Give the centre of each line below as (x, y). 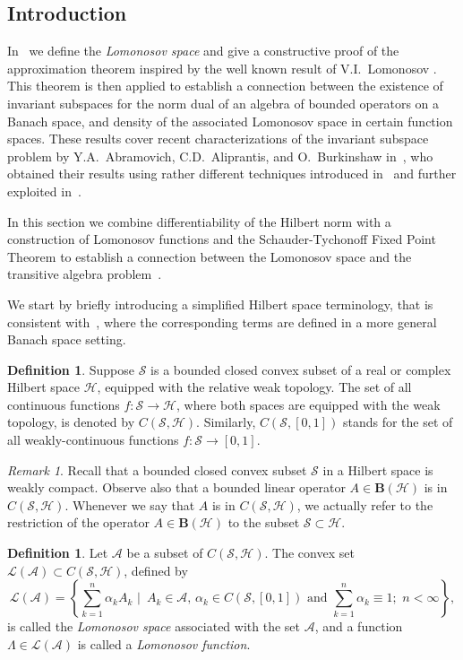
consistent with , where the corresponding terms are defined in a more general (222, 321)
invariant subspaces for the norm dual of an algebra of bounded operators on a (223, 103)
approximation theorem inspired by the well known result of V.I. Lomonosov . (222, 68)
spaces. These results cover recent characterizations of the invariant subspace (218, 139)
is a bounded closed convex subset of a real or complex (301, 369)
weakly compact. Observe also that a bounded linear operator (176, 487)
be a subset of (165, 553)
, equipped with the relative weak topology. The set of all (254, 387)
